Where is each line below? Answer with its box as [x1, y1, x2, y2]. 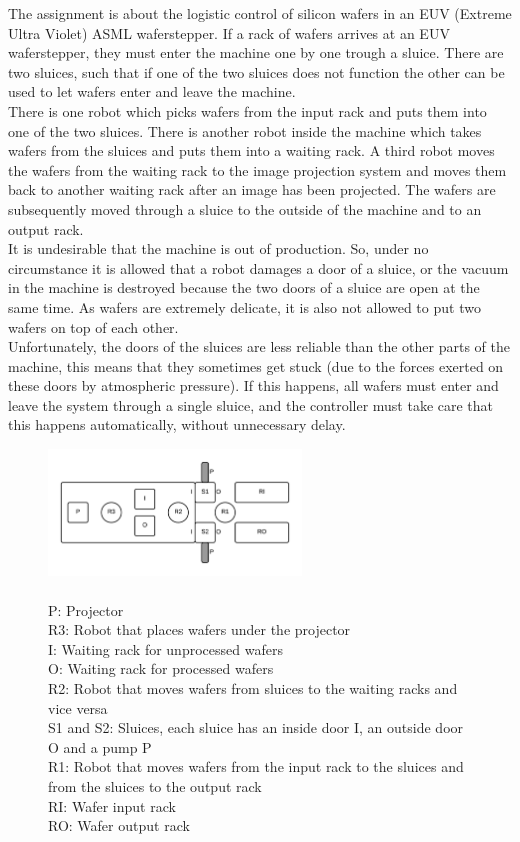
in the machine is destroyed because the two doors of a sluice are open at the [8, 277, 480, 298]
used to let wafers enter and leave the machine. [8, 81, 296, 102]
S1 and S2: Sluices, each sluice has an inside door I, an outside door [48, 717, 464, 738]
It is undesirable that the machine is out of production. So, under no [8, 238, 429, 259]
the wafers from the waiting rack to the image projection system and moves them [8, 159, 507, 180]
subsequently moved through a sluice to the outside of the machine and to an [8, 198, 482, 219]
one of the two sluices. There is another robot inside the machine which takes [8, 120, 482, 141]
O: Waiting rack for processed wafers [48, 658, 274, 679]
